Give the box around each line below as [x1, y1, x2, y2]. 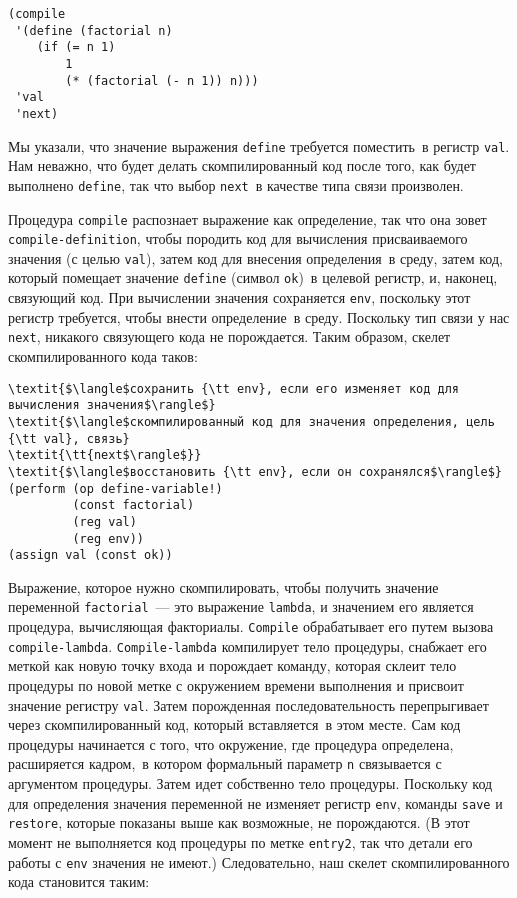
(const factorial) [72, 498, 195, 513]
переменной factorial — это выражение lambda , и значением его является [8, 596, 474, 617]
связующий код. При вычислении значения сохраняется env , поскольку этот [8, 287, 471, 308]
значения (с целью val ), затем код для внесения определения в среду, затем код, [8, 247, 503, 268]
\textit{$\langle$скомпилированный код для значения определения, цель [8, 414, 495, 429]
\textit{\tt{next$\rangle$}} [8, 448, 202, 463]
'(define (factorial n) [15, 23, 173, 38]
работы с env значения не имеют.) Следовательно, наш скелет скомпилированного [8, 851, 510, 872]
